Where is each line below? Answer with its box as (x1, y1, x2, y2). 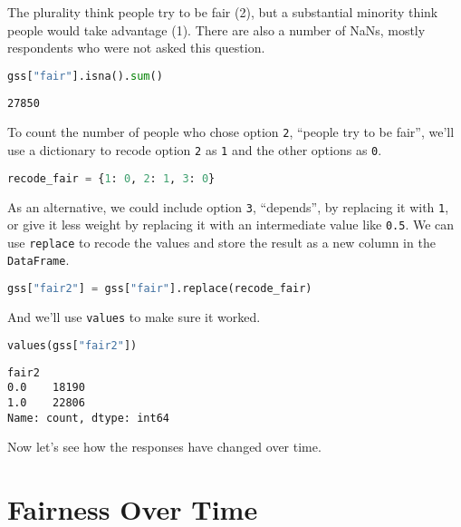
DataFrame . (7, 250, 70, 269)
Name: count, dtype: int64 (7, 411, 169, 425)
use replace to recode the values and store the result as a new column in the (7, 232, 436, 251)
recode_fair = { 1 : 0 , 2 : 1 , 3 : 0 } (7, 171, 216, 185)
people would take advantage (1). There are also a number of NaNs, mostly (7, 20, 426, 39)
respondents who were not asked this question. (7, 38, 265, 57)
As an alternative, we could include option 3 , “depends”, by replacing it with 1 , (7, 197, 449, 216)
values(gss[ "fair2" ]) (7, 338, 138, 352)
